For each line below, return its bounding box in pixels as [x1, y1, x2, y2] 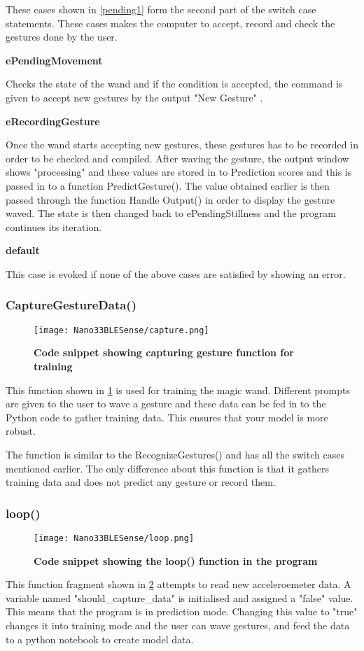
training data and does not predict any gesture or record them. [6, 475, 276, 489]
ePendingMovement [6, 52, 103, 67]
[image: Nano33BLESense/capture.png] [34, 325, 209, 335]
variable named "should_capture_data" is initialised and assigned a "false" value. [6, 590, 353, 605]
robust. [6, 423, 36, 438]
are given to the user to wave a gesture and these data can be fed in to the [6, 396, 326, 411]
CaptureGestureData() [6, 296, 136, 314]
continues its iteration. [6, 219, 102, 234]
